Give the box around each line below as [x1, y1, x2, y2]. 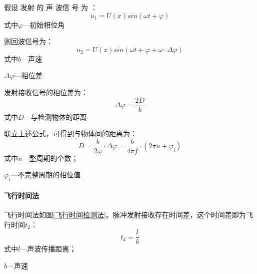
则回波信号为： [4, 36, 53, 47]
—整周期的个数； [22, 152, 78, 163]
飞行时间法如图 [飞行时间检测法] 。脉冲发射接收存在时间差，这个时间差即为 [4, 209, 246, 220]
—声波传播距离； [20, 243, 76, 254]
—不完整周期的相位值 [10, 169, 81, 180]
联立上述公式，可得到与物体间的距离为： [4, 128, 137, 139]
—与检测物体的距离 [23, 111, 87, 122]
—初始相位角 [22, 19, 65, 30]
